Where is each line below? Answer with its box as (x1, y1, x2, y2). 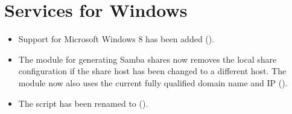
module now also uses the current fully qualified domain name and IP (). (18, 76, 288, 89)
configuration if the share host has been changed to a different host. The (18, 65, 287, 77)
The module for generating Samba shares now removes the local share (18, 52, 277, 65)
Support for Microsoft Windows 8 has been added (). (18, 33, 215, 45)
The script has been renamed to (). (18, 97, 148, 109)
